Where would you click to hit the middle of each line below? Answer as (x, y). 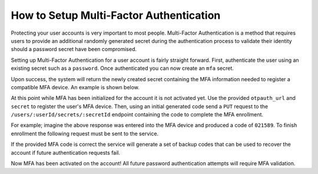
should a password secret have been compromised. (74, 49)
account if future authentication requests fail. (66, 152)
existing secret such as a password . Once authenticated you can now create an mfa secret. (122, 68)
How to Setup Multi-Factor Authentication (116, 15)
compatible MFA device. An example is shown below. (75, 87)
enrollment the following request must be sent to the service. (85, 133)
